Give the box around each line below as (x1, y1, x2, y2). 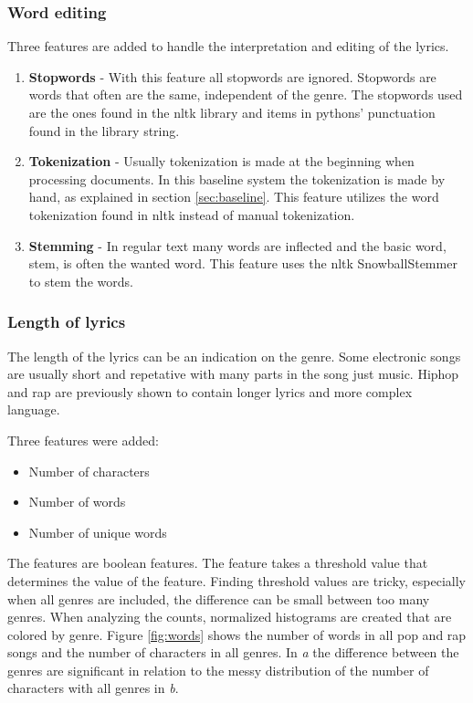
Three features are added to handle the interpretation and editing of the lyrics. (7, 37, 449, 56)
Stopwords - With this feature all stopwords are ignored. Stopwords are (28, 67, 436, 86)
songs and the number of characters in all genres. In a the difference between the (7, 643, 459, 662)
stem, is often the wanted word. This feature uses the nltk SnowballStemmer (28, 254, 457, 273)
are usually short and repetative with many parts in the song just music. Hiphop (7, 364, 459, 383)
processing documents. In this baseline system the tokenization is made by (28, 169, 446, 188)
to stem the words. (28, 271, 133, 290)
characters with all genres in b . (7, 678, 179, 698)
